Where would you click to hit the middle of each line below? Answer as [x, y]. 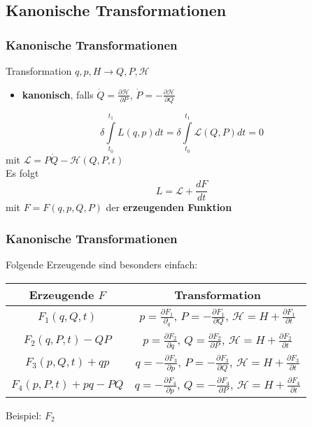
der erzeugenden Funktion [169, 207]
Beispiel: [24, 415]
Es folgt [22, 173]
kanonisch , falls [58, 94]
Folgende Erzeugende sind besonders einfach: [102, 264]
